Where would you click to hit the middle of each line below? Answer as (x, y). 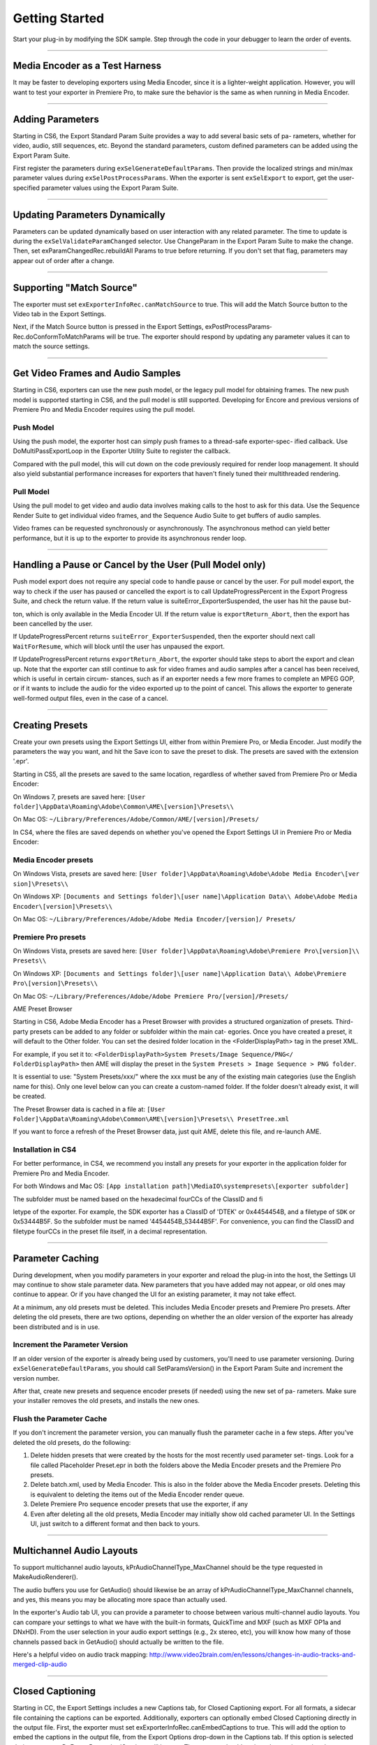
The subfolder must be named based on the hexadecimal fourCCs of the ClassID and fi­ (138, 1199)
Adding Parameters (56, 119)
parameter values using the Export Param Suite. (110, 188)
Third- (345, 1022)
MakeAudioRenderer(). (45, 1577)
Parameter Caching (56, 1258)
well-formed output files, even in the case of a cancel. (91, 698)
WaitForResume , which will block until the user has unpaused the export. (119, 646)
